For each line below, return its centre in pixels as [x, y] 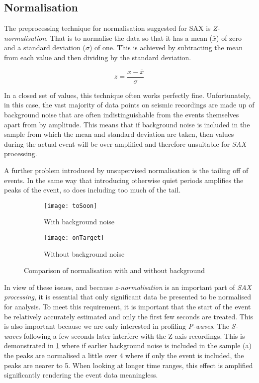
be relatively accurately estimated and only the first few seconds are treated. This [129, 316]
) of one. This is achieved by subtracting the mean [166, 48]
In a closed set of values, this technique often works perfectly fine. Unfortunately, [128, 95]
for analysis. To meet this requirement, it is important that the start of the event [128, 307]
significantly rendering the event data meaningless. [81, 375]
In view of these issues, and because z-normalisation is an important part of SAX [128, 287]
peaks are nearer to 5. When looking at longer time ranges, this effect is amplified [129, 365]
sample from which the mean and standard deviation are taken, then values [119, 134]
